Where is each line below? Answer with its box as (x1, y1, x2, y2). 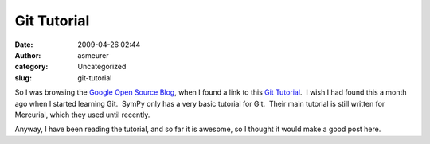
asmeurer (77, 50, 109, 60)
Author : (14, 50, 41, 60)
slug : (14, 72, 32, 83)
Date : (14, 40, 33, 49)
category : (14, 62, 49, 72)
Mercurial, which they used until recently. (14, 110, 150, 119)
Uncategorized (77, 62, 127, 72)
